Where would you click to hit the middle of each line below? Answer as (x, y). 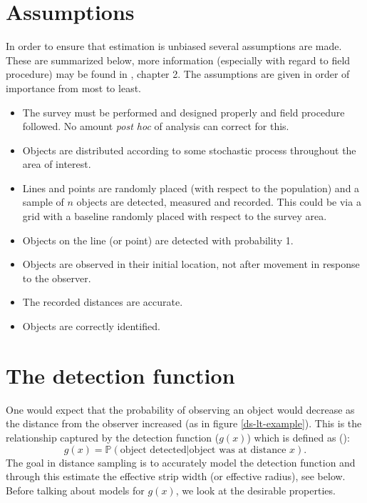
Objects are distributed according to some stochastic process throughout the (189, 150)
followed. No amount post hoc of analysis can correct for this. (156, 126)
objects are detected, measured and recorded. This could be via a (219, 202)
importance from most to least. (73, 88)
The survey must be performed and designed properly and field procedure (183, 112)
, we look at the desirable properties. (255, 490)
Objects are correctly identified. (91, 326)
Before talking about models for (75, 490)
